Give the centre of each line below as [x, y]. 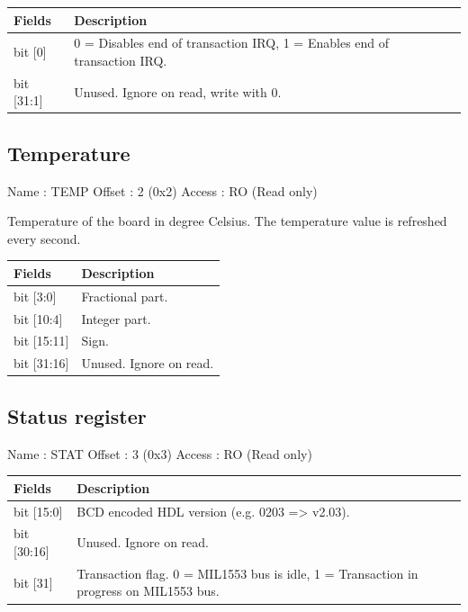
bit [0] [30, 52]
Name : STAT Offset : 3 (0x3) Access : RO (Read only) [160, 453]
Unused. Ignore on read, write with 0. [178, 91]
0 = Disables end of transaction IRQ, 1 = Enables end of [232, 43]
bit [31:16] [41, 363]
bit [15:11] [41, 341]
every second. [44, 238]
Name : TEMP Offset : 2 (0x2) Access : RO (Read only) [162, 190]
